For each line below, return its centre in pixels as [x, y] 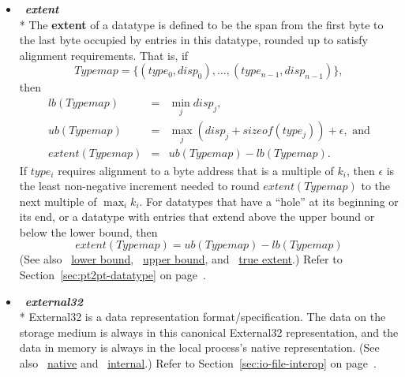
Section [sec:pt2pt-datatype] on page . [112, 275]
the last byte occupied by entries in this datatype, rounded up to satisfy [193, 40]
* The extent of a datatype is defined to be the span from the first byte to [201, 24]
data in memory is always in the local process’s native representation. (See [199, 347]
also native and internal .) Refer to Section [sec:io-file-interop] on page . [198, 363]
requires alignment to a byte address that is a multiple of [196, 170]
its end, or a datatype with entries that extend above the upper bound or [197, 216]
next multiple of [58, 201]
